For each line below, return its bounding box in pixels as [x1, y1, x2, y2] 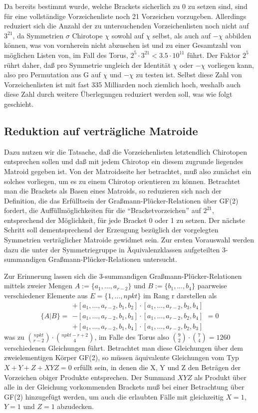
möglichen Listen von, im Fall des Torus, [4, 49, 128, 60]
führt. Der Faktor [187, 49, 241, 60]
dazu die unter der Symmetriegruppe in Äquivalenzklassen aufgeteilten [4, 244, 220, 254]
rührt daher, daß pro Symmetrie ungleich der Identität [4, 59, 171, 70]
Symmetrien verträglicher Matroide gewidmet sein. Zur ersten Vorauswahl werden [4, 234, 255, 245]
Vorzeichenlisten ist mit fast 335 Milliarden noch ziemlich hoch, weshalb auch [4, 79, 241, 89]
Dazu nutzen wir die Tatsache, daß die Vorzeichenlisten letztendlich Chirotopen [4, 146, 247, 157]
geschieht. [4, 98, 34, 109]
